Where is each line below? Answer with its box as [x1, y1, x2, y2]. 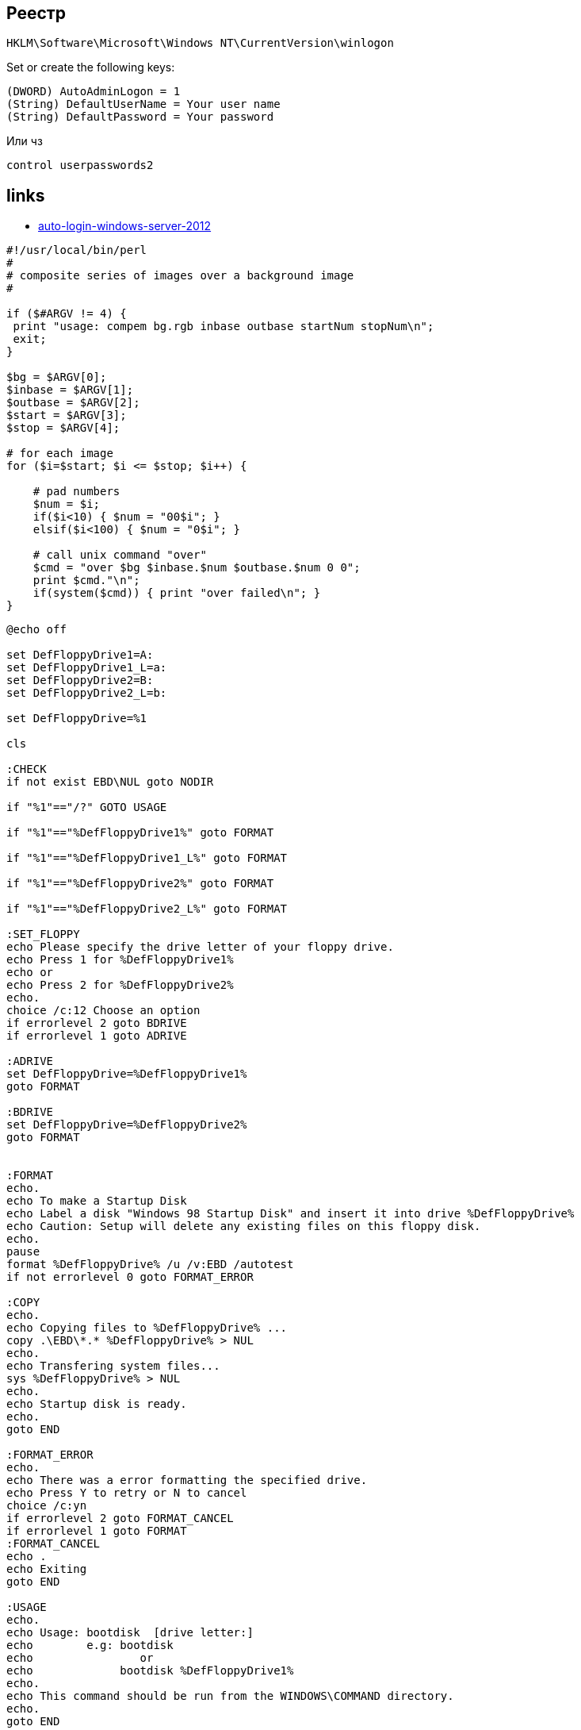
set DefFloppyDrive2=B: [6, 674, 154, 687]
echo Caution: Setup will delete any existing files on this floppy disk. [6, 1220, 481, 1233]
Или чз [6, 134, 43, 148]
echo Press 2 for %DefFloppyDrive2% [6, 978, 234, 992]
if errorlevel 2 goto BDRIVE [6, 1017, 187, 1030]
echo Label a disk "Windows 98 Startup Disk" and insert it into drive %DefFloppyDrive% [6, 1207, 575, 1221]
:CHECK [6, 763, 47, 776]
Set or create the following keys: [6, 60, 175, 75]
